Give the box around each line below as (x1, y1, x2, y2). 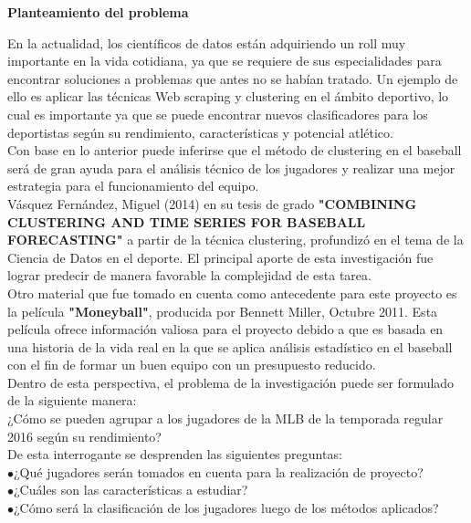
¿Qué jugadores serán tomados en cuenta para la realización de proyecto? (14, 462, 424, 481)
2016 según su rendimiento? (7, 426, 162, 445)
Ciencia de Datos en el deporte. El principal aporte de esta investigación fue (7, 247, 434, 267)
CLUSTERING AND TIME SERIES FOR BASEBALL (7, 212, 366, 231)
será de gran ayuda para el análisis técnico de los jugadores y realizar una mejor (7, 158, 455, 177)
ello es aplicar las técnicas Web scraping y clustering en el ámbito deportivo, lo (7, 87, 449, 106)
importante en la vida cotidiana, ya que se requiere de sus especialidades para (7, 51, 442, 70)
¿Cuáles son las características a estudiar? (14, 480, 248, 499)
